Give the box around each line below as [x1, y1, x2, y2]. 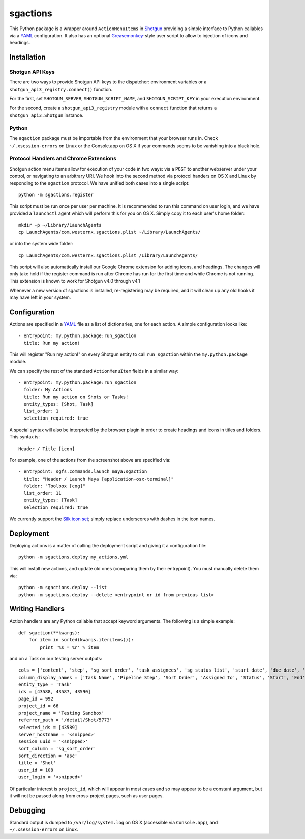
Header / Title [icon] [18, 445, 75, 452]
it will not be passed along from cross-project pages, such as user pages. [9, 793, 164, 799]
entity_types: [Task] [23, 497, 78, 503]
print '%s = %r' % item [40, 644, 99, 650]
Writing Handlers [9, 605, 65, 613]
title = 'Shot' [18, 760, 56, 766]
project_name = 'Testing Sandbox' [18, 710, 104, 716]
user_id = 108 [18, 767, 53, 773]
